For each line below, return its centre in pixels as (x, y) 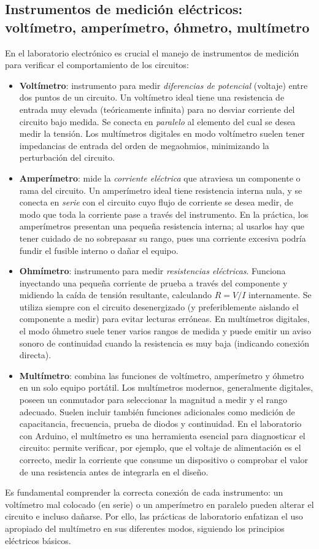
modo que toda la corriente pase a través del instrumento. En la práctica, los (164, 214)
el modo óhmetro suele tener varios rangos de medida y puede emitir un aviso (165, 331)
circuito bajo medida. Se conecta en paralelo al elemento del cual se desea (157, 121)
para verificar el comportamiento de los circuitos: (97, 65)
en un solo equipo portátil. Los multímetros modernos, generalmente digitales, (166, 387)
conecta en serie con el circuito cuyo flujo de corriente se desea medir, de (156, 202)
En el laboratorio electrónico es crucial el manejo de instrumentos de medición (152, 52)
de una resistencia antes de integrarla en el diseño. (114, 471)
